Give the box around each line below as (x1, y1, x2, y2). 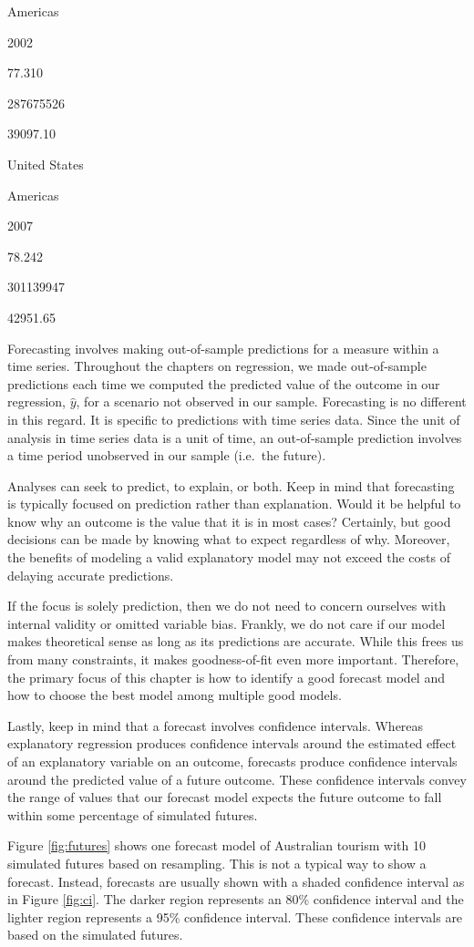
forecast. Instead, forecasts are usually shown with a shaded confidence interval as (7, 871, 465, 890)
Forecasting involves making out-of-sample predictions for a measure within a (7, 338, 439, 357)
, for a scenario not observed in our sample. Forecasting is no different (76, 392, 467, 411)
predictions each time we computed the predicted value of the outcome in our (7, 374, 440, 393)
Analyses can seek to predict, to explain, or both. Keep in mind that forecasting (7, 476, 455, 495)
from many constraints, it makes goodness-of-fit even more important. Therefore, (7, 650, 459, 669)
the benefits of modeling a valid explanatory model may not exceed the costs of (7, 548, 450, 567)
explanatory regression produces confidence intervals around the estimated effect (7, 734, 457, 753)
